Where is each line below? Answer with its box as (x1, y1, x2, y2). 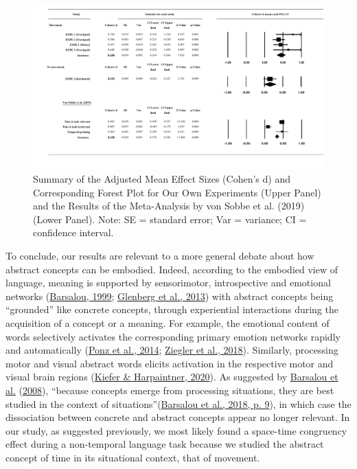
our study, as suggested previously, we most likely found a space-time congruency (5, 423, 347, 437)
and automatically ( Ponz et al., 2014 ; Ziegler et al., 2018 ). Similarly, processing (5, 343, 338, 357)
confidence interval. (33, 225, 114, 240)
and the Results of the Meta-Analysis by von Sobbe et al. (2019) (33, 198, 305, 213)
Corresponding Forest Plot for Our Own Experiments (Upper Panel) (33, 185, 321, 199)
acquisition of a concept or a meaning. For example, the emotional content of (5, 316, 330, 330)
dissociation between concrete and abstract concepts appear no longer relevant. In (5, 410, 350, 424)
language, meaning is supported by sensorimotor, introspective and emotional (5, 275, 331, 290)
